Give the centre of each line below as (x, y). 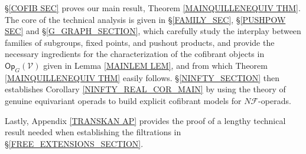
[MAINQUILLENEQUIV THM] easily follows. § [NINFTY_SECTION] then (142, 77)
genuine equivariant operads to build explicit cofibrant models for (123, 100)
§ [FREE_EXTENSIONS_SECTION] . (74, 143)
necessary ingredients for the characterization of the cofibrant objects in (135, 54)
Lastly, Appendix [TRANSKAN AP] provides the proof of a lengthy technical (145, 120)
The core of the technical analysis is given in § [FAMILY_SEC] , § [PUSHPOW (145, 19)
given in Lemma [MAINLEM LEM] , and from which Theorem (155, 65)
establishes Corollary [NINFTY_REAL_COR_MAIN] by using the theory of (145, 89)
